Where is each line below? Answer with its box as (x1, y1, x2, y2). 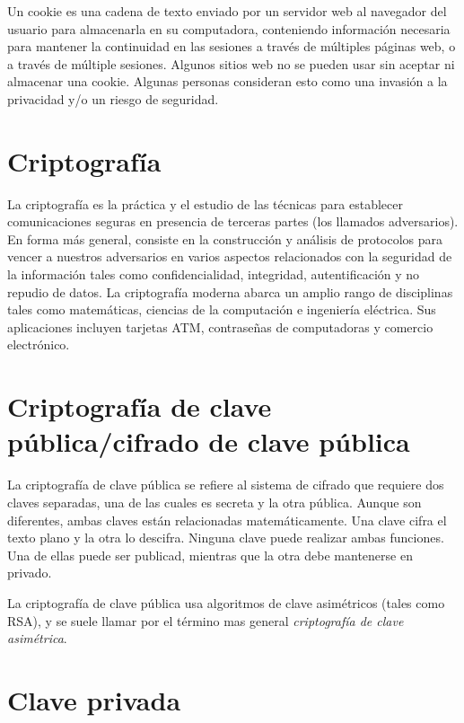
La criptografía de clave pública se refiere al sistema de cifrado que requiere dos (7, 475, 444, 494)
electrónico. (7, 335, 70, 354)
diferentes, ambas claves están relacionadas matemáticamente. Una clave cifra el (7, 510, 447, 529)
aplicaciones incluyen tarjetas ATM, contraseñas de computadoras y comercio (7, 317, 433, 336)
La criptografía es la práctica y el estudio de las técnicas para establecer (7, 194, 403, 213)
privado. (7, 563, 52, 582)
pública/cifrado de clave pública (7, 423, 410, 460)
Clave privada (7, 681, 181, 718)
